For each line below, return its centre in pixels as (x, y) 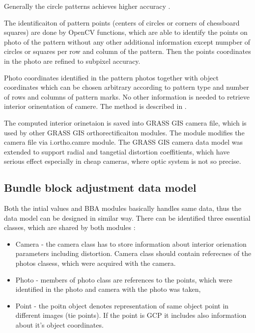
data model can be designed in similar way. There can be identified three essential (127, 218)
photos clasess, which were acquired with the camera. (96, 263)
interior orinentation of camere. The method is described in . (95, 106)
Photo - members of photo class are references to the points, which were (124, 279)
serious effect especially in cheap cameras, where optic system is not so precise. (123, 161)
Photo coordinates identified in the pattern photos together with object (111, 77)
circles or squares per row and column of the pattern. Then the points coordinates (127, 51)
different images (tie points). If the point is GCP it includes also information (131, 315)
